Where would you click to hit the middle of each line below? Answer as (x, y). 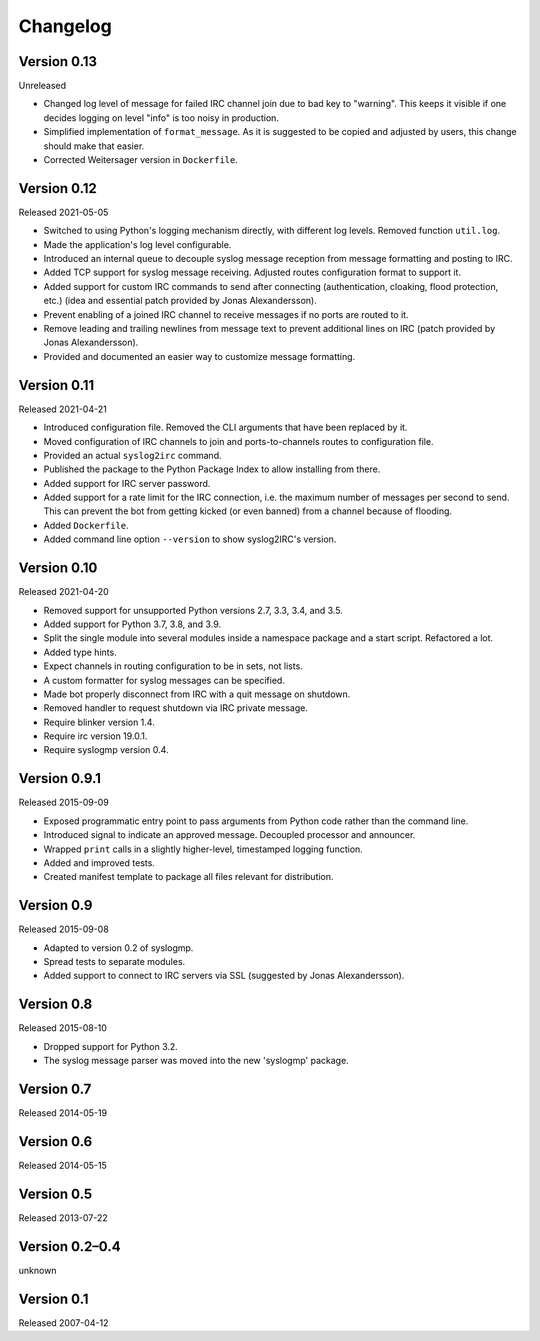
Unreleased (42, 86)
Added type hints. (80, 652)
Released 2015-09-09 (63, 802)
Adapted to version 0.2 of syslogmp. (118, 947)
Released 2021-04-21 (62, 409)
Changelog (65, 26)
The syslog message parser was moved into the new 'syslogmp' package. (196, 1061)
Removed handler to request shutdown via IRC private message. (176, 708)
